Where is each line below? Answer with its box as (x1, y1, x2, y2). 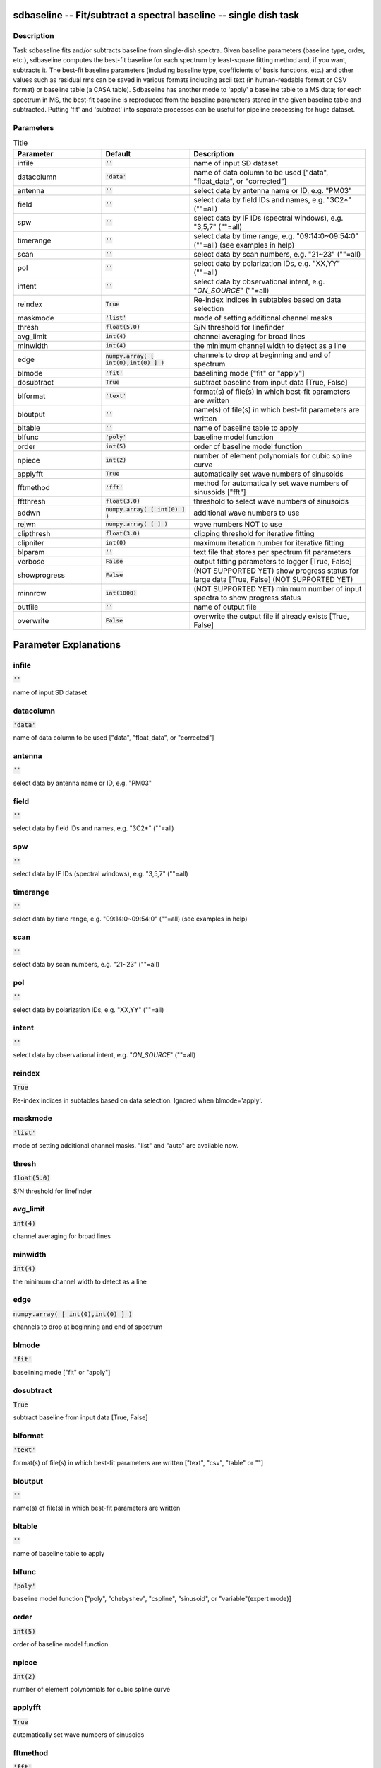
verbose (17, 556, 45, 566)
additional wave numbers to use (193, 508, 300, 518)
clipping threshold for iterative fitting (193, 528, 315, 538)
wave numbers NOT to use (193, 519, 282, 529)
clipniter (17, 537, 45, 547)
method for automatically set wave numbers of (193, 478, 349, 488)
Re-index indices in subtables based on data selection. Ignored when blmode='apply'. (13, 1096, 262, 1105)
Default (105, 149, 131, 158)
